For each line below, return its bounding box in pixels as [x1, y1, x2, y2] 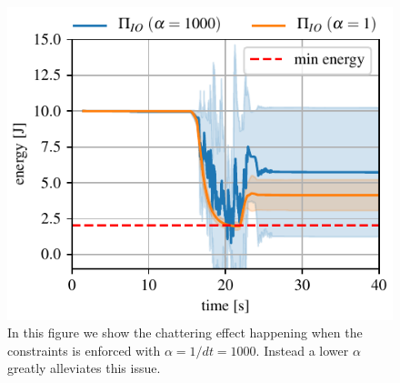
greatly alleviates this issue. [7, 358, 161, 378]
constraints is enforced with [7, 340, 161, 359]
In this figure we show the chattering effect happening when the [7, 323, 363, 342]
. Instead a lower [255, 340, 349, 359]
